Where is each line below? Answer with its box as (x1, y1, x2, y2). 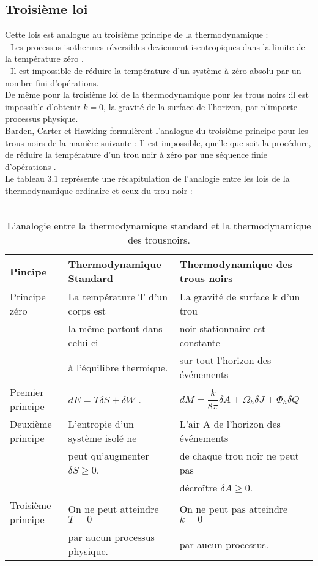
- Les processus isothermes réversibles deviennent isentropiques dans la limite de (5, 40, 305, 53)
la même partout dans (68, 321, 163, 336)
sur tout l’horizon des (179, 353, 272, 368)
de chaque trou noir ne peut (179, 449, 299, 463)
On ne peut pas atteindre (179, 502, 288, 516)
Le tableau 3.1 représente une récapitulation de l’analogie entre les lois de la (5, 172, 290, 185)
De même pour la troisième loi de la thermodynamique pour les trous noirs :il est (5, 88, 309, 101)
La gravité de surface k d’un (179, 289, 300, 304)
